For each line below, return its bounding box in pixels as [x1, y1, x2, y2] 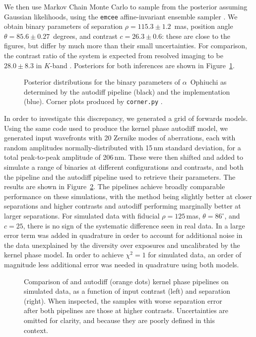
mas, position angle [174, 21, 233, 31]
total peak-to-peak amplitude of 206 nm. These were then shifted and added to [4, 152, 244, 162]
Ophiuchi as [190, 77, 227, 87]
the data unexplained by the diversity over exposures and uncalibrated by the [4, 239, 240, 250]
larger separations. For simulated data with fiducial [4, 211, 160, 221]
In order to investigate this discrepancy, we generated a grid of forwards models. [4, 113, 248, 123]
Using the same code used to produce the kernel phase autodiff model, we [4, 122, 228, 133]
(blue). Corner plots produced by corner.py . [24, 96, 163, 107]
